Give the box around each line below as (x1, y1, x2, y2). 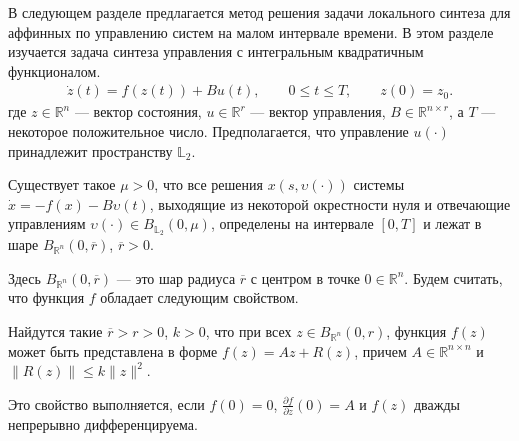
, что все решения (154, 174, 263, 195)
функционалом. (8, 60, 101, 81)
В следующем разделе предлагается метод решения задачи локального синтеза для (8, 2, 511, 22)
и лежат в (423, 213, 482, 234)
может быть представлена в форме (8, 340, 218, 361)
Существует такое (8, 174, 116, 195)
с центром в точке (250, 267, 360, 288)
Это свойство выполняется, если (8, 393, 205, 414)
